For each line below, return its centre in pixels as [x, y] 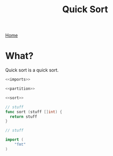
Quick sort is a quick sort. [32, 70]
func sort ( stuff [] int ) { [34, 112]
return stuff [24, 116]
